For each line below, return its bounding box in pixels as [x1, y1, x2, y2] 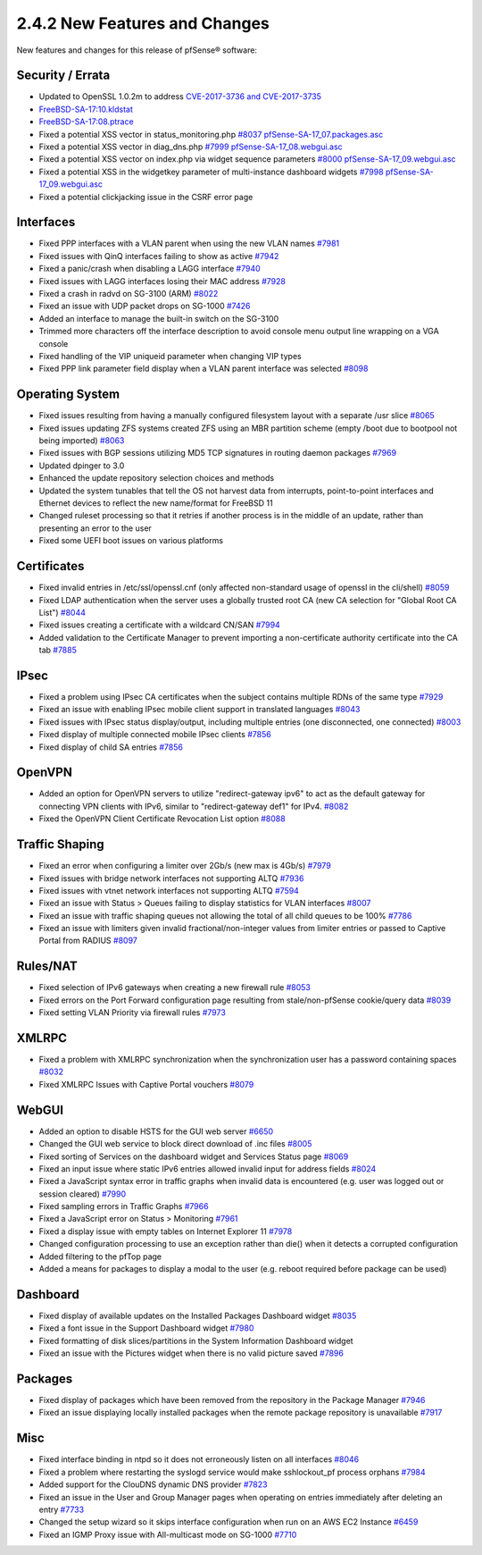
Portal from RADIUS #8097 [38, 935, 137, 946]
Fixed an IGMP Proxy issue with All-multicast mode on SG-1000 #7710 [38, 1529, 297, 1540]
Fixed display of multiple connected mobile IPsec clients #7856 [38, 729, 271, 740]
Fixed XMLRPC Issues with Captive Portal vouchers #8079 [38, 1079, 254, 1089]
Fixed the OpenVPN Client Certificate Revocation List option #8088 [38, 813, 286, 824]
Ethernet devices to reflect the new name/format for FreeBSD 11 [38, 498, 273, 509]
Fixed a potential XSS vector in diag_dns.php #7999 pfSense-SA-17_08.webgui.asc [38, 141, 343, 152]
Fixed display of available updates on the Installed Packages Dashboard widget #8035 [38, 1310, 357, 1321]
